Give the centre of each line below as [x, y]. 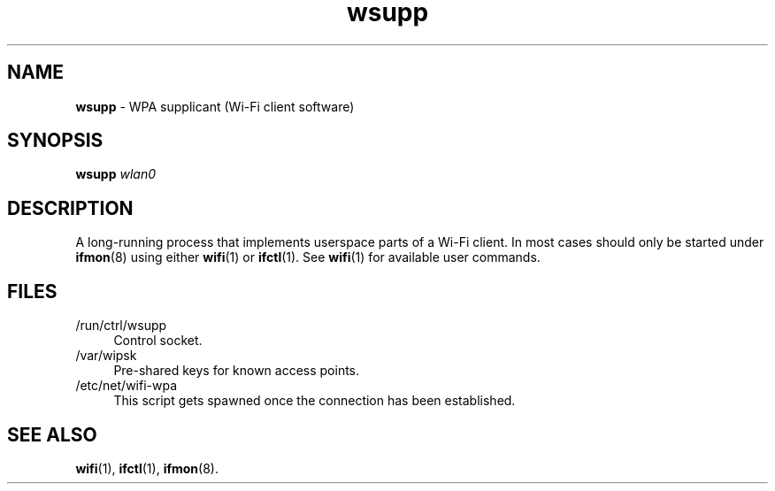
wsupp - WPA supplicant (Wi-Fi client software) [215, 106]
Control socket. [158, 341]
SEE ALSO [52, 434]
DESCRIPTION [70, 208]
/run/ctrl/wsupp [121, 326]
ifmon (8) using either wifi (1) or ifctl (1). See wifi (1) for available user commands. [308, 257]
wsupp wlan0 [115, 174]
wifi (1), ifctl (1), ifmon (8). [147, 468]
